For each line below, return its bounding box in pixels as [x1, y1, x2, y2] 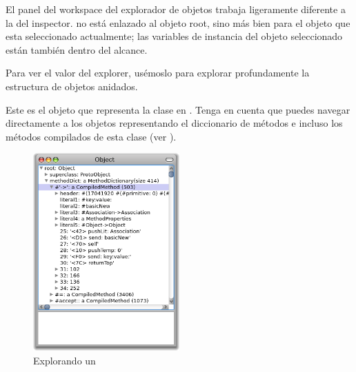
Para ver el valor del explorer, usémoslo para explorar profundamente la [6, 65, 310, 80]
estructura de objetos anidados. [6, 79, 138, 93]
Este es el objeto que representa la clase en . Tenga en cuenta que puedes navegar [6, 102, 350, 116]
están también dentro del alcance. [6, 42, 148, 56]
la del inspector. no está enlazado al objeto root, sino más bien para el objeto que [6, 15, 350, 30]
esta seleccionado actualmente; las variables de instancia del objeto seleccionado [6, 29, 343, 43]
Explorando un [33, 353, 96, 367]
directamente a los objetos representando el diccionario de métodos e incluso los [6, 116, 343, 130]
